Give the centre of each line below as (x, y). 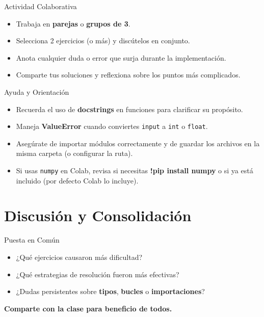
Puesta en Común (32, 240)
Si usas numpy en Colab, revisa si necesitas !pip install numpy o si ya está (135, 170)
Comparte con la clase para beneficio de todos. (88, 308)
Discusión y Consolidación (98, 215)
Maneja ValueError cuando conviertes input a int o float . (112, 126)
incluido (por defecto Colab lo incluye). (77, 180)
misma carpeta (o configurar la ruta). (74, 153)
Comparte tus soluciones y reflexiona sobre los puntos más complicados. (128, 75)
